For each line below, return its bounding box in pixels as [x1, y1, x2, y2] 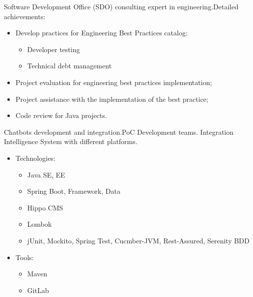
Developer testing [27, 44, 80, 54]
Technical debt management [27, 60, 112, 71]
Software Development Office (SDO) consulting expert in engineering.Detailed [4, 1, 239, 11]
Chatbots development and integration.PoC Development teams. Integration [4, 126, 234, 137]
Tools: [15, 252, 34, 262]
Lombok [27, 219, 52, 229]
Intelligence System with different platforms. [4, 136, 138, 147]
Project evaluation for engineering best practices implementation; [15, 77, 212, 87]
